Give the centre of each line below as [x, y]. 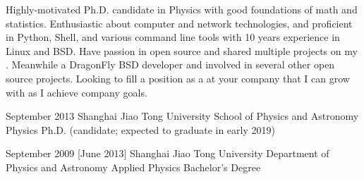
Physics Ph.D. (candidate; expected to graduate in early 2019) [140, 129]
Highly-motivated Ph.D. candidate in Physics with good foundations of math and [182, 9]
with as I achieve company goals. [77, 92]
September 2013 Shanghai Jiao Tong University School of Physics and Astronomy [182, 116]
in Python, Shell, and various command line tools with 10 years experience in [173, 37]
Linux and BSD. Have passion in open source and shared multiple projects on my [182, 50]
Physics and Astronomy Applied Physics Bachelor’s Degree [133, 167]
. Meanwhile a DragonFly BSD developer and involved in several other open [170, 64]
